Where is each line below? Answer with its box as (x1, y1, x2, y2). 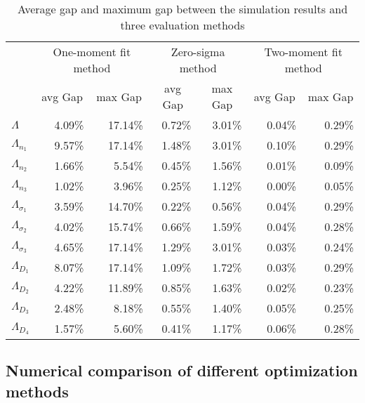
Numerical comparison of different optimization (6, 359, 358, 381)
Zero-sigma (171, 44, 225, 60)
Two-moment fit (264, 44, 343, 60)
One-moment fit (53, 44, 131, 60)
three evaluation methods (120, 17, 245, 33)
